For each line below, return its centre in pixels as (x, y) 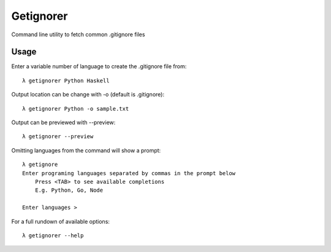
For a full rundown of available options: (61, 221)
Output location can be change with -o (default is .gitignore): (88, 95)
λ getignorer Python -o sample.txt (76, 108)
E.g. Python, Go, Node (69, 190)
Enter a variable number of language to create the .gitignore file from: (99, 66)
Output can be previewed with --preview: (63, 122)
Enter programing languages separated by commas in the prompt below (129, 173)
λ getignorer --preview (58, 136)
